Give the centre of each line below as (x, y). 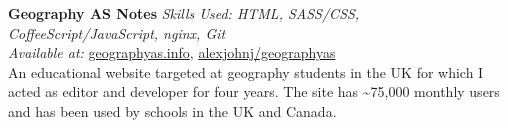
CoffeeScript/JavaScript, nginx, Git (117, 32)
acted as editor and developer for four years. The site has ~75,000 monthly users (254, 91)
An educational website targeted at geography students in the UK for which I (246, 71)
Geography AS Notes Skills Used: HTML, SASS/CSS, (184, 13)
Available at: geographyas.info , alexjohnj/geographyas (172, 52)
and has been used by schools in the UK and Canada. (172, 110)
